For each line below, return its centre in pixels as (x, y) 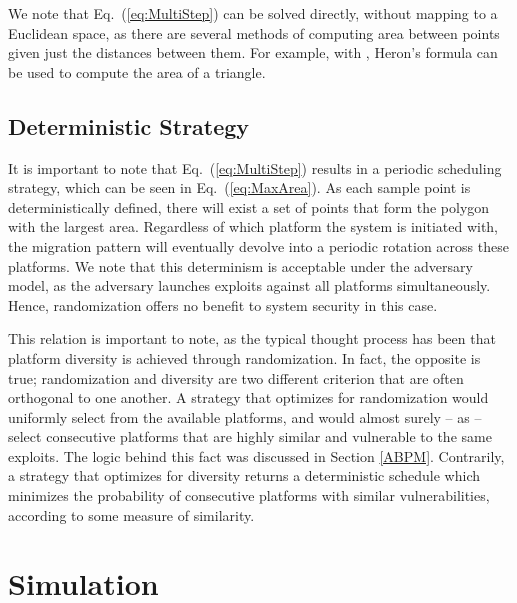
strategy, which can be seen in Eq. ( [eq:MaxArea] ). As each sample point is (239, 187)
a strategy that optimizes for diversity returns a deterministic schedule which (244, 475)
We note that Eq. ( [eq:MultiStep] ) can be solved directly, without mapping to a (253, 13)
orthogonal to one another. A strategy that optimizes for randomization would (248, 397)
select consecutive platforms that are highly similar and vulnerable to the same (250, 436)
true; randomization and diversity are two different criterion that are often (236, 377)
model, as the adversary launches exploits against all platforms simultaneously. (249, 285)
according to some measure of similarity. (131, 514)
